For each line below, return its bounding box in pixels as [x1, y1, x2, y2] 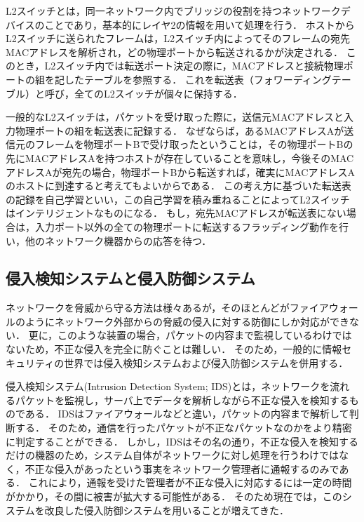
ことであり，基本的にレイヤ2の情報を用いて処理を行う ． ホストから [44, 17, 355, 32]
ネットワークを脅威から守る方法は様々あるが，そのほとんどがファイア [6, 300, 329, 315]
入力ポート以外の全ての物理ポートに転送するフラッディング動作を [34, 219, 339, 234]
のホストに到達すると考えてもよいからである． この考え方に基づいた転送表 [6, 178, 351, 193]
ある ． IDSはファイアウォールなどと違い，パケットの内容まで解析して [25, 406, 349, 421]
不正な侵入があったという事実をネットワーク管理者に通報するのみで [25, 461, 339, 476]
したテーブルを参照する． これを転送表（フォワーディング [64, 72, 332, 86]
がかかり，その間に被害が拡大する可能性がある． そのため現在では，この [6, 489, 342, 504]
